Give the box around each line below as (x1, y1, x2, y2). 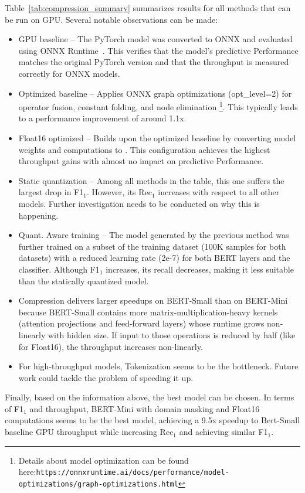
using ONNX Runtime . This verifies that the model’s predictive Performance (18, 44, 299, 56)
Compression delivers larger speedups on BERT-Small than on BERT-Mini (18, 294, 288, 307)
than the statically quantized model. (18, 274, 149, 287)
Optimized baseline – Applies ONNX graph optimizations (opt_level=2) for (18, 87, 292, 99)
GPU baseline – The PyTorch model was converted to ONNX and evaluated (18, 33, 293, 45)
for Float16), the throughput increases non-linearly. (18, 340, 203, 352)
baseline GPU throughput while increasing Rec (5, 426, 174, 438)
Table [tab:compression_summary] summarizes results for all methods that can (5, 2, 291, 13)
